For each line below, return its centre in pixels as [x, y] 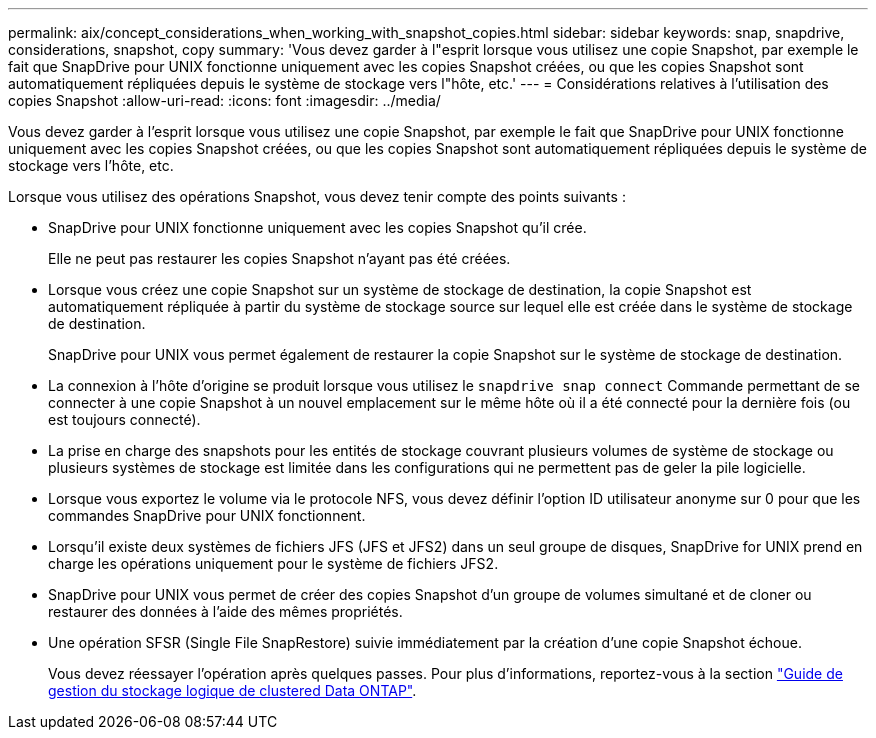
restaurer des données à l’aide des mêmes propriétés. [225, 611]
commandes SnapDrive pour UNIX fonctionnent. [207, 515]
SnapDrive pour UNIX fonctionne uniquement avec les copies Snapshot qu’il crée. [317, 227]
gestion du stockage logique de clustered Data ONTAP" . [232, 690]
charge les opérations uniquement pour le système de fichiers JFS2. [273, 563]
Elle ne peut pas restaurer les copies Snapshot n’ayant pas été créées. [279, 258]
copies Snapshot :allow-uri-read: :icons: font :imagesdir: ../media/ [224, 100]
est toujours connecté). [124, 419]
